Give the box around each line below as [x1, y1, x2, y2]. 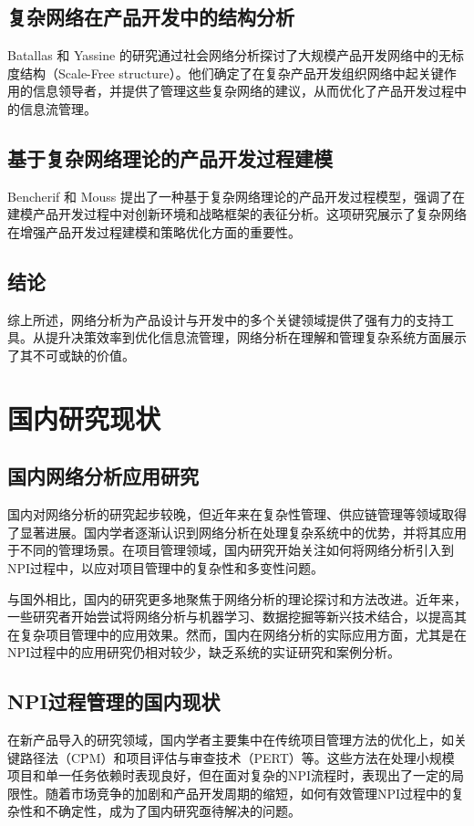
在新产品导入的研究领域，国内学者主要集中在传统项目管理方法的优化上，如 [7, 730, 454, 749]
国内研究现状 [7, 399, 161, 436]
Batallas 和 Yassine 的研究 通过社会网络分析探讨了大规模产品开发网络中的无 [7, 46, 451, 65]
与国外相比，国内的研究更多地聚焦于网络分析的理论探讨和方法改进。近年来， [7, 589, 467, 608]
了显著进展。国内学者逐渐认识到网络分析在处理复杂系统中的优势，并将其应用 [7, 522, 467, 541]
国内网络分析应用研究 [7, 462, 199, 490]
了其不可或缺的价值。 [7, 345, 135, 364]
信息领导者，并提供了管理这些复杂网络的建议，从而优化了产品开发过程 [32, 81, 454, 100]
